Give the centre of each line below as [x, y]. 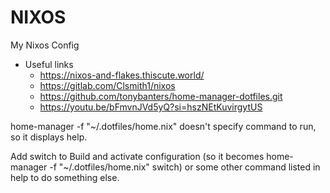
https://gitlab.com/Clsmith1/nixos [107, 85]
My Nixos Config [45, 45]
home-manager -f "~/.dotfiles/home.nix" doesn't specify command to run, [163, 126]
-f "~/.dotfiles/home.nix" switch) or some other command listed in [185, 167]
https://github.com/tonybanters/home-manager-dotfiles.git [161, 96]
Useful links [49, 64]
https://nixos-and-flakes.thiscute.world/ [122, 75]
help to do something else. [65, 177]
